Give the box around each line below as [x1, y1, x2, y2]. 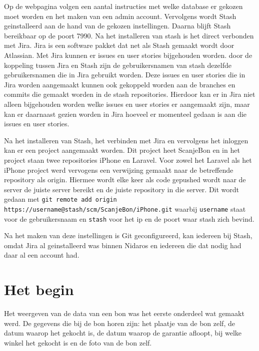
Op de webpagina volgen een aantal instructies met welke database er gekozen [4, 1, 243, 11]
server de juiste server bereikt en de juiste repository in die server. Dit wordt [4, 184, 239, 194]
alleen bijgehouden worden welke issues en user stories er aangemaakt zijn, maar [4, 98, 250, 109]
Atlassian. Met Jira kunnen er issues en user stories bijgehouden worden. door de [4, 49, 252, 60]
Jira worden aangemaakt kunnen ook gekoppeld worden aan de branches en [4, 79, 235, 89]
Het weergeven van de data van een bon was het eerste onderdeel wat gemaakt [4, 308, 244, 319]
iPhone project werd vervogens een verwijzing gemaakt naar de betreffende [4, 164, 233, 175]
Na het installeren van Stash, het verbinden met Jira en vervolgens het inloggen [4, 135, 248, 145]
